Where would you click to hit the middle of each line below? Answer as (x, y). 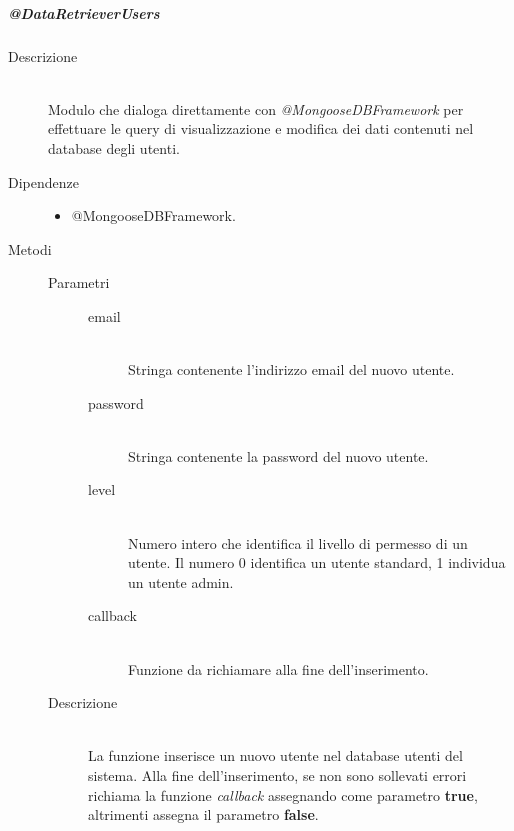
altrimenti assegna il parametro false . (203, 814)
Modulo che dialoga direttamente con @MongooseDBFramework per (256, 108)
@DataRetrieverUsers (84, 12)
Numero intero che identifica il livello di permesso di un (298, 542)
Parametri (79, 282)
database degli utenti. (114, 147)
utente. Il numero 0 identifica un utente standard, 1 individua (317, 562)
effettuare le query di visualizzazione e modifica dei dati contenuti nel (261, 128)
